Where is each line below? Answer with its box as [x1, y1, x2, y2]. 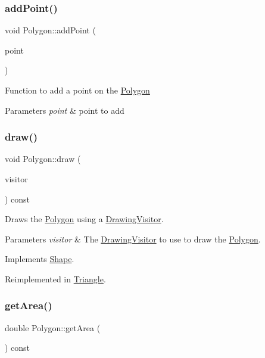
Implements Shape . [5, 253, 74, 265]
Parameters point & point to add [5, 104, 124, 116]
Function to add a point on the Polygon [5, 84, 150, 96]
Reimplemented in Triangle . [5, 272, 106, 285]
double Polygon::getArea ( [5, 321, 101, 334]
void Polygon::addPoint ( [5, 24, 96, 36]
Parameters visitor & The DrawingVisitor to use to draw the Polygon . [5, 232, 261, 245]
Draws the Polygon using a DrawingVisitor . [5, 213, 164, 225]
